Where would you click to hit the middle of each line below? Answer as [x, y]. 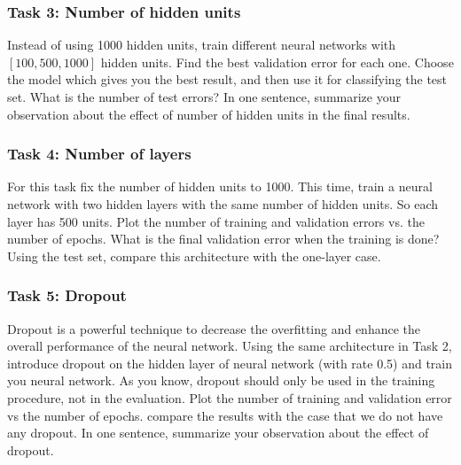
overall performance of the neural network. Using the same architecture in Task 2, [230, 346]
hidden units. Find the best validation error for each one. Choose [277, 62]
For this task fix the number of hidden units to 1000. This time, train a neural [220, 186]
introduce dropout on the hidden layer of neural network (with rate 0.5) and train [230, 363]
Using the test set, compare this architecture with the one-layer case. [194, 256]
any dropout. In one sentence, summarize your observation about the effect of [218, 433]
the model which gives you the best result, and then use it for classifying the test [227, 79]
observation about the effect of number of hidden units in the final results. [209, 114]
